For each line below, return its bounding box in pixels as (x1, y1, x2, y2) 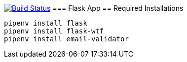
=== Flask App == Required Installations (52, 4, 184, 12)
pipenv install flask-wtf (4, 27, 104, 35)
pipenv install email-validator (4, 35, 129, 43)
